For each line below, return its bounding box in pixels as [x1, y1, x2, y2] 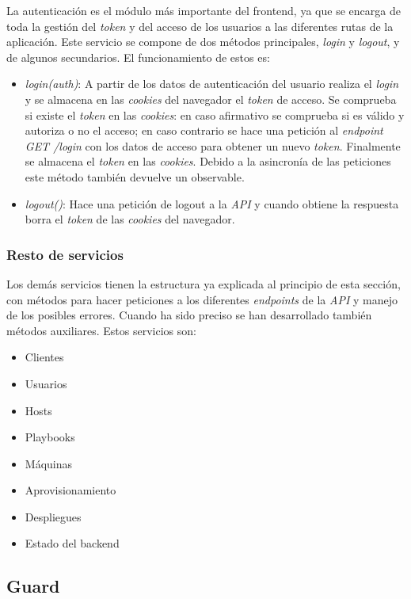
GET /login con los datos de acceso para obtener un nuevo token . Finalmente [25, 137, 401, 154]
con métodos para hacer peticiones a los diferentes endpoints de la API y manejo [6, 291, 398, 307]
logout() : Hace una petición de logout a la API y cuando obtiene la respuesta [25, 195, 399, 212]
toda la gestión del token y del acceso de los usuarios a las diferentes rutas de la [6, 17, 394, 34]
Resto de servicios [6, 244, 124, 264]
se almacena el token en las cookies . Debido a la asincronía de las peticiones [25, 153, 391, 170]
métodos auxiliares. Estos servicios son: [6, 322, 196, 338]
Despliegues [25, 508, 82, 525]
